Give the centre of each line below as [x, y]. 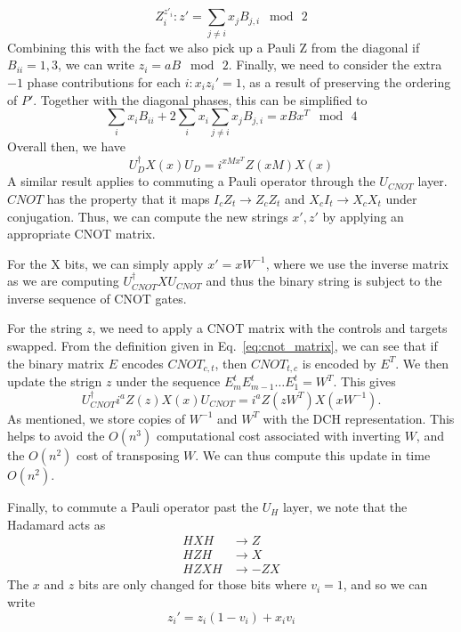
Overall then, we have [67, 146]
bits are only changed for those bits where [192, 584]
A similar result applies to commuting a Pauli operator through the [191, 181]
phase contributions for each [104, 81]
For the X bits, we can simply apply [105, 263]
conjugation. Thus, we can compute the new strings [148, 216]
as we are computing [63, 281]
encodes [142, 363]
